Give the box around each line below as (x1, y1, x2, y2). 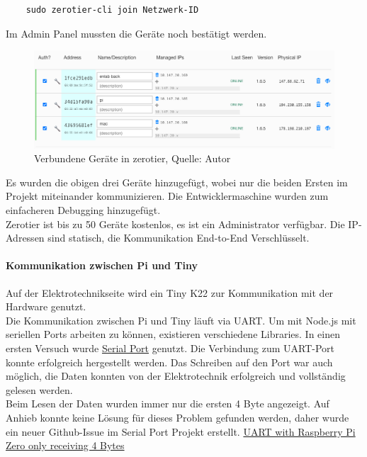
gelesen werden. (6, 382, 73, 397)
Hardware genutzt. (6, 299, 86, 314)
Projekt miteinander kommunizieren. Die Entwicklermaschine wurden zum (6, 188, 329, 203)
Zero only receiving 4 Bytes (6, 438, 125, 453)
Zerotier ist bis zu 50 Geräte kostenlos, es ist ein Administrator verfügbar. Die (6, 216, 345, 231)
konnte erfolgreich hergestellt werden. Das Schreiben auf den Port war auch (6, 354, 333, 369)
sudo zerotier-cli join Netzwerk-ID (26, 5, 199, 15)
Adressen (6, 230, 45, 245)
